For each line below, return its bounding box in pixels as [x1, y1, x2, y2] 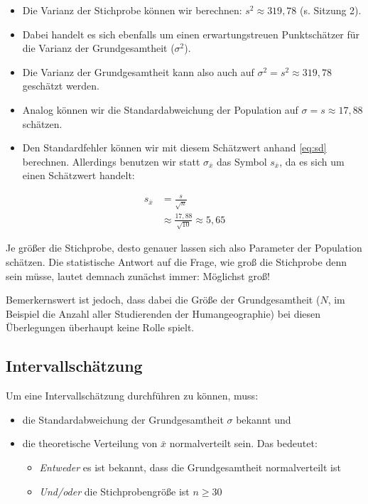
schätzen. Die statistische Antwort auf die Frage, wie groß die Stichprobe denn [6, 254, 347, 269]
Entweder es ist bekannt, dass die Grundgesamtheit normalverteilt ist [39, 460, 341, 475]
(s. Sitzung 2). [300, 3, 362, 17]
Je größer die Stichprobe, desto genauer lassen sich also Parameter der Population [6, 240, 362, 255]
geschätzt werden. [22, 78, 100, 93]
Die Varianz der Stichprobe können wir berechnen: [22, 3, 242, 17]
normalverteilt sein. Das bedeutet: [169, 436, 318, 451]
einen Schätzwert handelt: [22, 168, 135, 183]
